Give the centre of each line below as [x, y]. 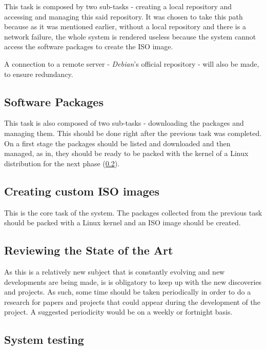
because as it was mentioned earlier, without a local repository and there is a [125, 26]
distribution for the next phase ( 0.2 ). [62, 163]
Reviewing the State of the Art [89, 250]
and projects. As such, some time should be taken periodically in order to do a [128, 292]
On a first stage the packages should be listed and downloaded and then [117, 143]
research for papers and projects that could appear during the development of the [132, 302]
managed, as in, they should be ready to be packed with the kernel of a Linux [126, 153]
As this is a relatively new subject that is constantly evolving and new [115, 271]
